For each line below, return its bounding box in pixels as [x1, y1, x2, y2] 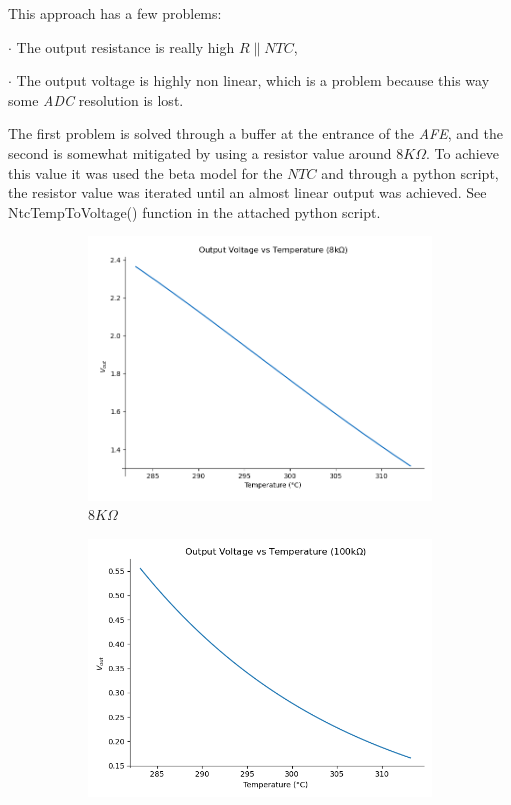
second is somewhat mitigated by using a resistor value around [8, 142, 392, 163]
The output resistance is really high [16, 36, 235, 57]
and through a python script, [321, 162, 499, 183]
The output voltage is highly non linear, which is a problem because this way [16, 70, 490, 91]
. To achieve [425, 142, 500, 163]
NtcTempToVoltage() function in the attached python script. [8, 201, 381, 222]
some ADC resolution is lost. [8, 89, 184, 110]
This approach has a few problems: [8, 3, 222, 23]
